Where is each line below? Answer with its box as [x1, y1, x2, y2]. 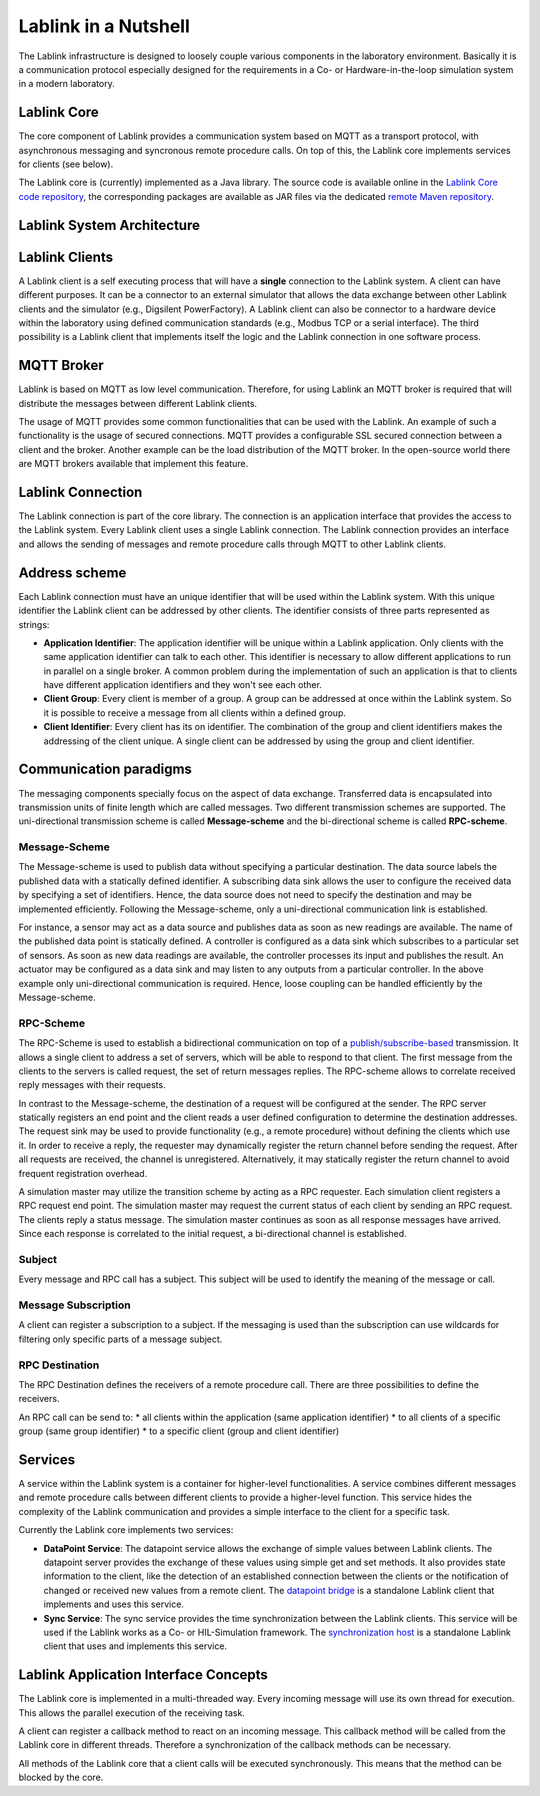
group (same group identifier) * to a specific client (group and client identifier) [18, 1425, 340, 1437]
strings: [18, 618, 50, 630]
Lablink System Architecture [18, 216, 200, 234]
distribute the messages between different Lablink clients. [18, 397, 258, 409]
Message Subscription [18, 1298, 131, 1312]
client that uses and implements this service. [43, 1640, 228, 1652]
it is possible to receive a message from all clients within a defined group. [43, 706, 347, 719]
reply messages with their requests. [18, 1079, 166, 1091]
